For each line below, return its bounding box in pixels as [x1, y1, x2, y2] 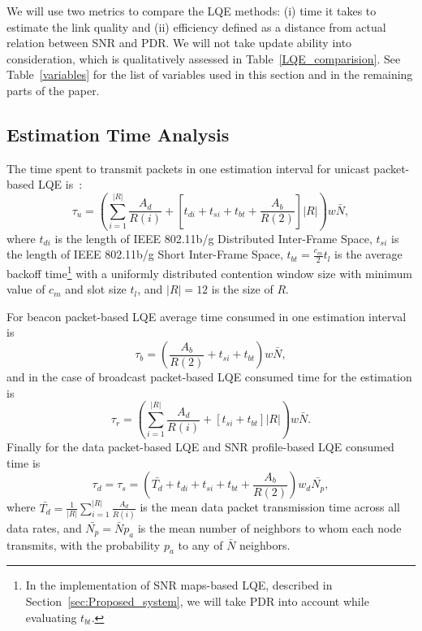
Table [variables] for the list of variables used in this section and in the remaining [6, 66, 413, 83]
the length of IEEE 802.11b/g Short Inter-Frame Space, [6, 246, 283, 263]
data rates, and [6, 519, 82, 536]
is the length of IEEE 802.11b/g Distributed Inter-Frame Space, [54, 229, 372, 246]
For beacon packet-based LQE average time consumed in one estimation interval [6, 307, 407, 324]
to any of [178, 536, 223, 553]
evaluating [25, 608, 77, 625]
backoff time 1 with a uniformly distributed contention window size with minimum [6, 263, 412, 281]
